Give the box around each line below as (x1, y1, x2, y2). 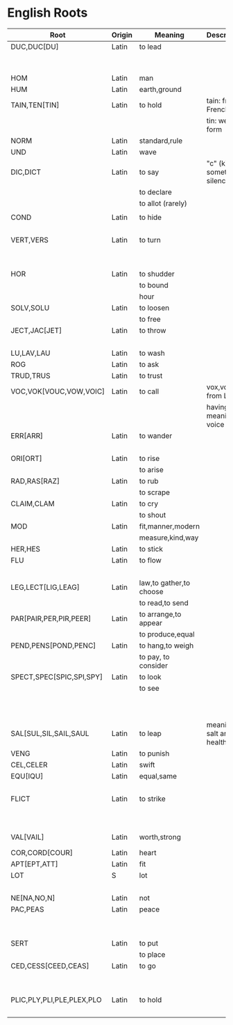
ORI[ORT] (10, 453, 43, 463)
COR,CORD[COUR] (10, 847, 73, 857)
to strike (139, 794, 166, 804)
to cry (139, 499, 158, 508)
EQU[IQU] (10, 771, 44, 781)
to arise (139, 464, 164, 474)
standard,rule (139, 136, 183, 146)
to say (139, 167, 159, 177)
